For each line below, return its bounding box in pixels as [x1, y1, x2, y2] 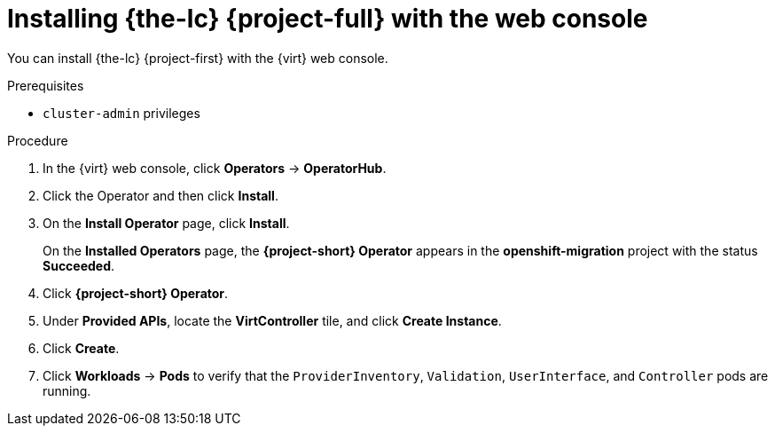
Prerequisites [7, 77, 84, 93]
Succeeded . [43, 257, 115, 273]
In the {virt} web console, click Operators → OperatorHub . [43, 160, 387, 176]
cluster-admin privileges [43, 105, 200, 121]
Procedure [7, 132, 68, 148]
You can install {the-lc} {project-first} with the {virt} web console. [7, 50, 388, 66]
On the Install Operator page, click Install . [43, 215, 290, 231]
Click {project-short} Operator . [43, 285, 229, 301]
